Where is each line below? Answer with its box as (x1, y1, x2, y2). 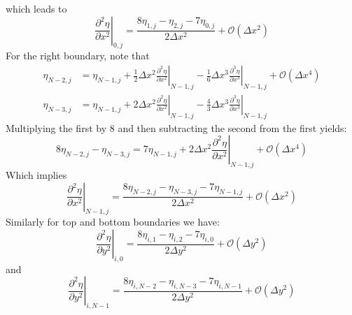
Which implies (6, 168, 67, 182)
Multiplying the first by (6, 120, 107, 135)
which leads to (6, 1, 67, 15)
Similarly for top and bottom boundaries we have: (6, 214, 220, 229)
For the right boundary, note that (6, 48, 150, 63)
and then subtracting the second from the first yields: (118, 120, 347, 135)
